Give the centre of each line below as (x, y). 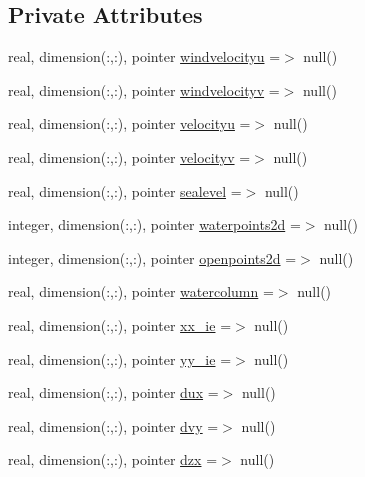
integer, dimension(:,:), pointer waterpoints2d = (154, 224)
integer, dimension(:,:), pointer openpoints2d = (152, 257)
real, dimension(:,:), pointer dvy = (113, 425)
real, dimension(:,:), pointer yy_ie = (120, 358)
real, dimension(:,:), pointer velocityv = (129, 156)
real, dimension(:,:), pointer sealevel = (125, 190)
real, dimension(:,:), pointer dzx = (113, 459)
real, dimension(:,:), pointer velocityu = (129, 123)
